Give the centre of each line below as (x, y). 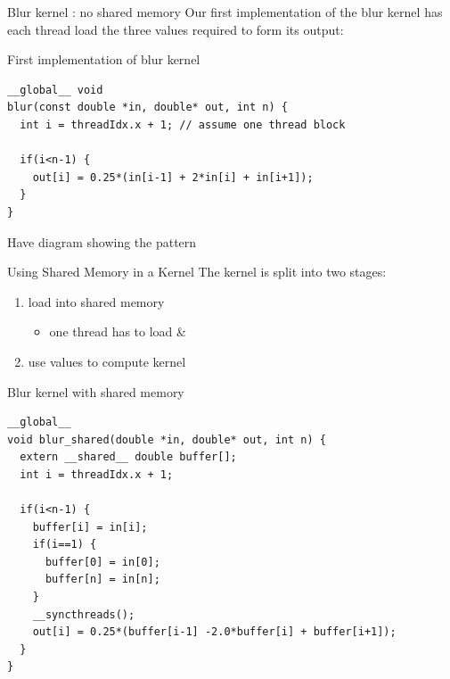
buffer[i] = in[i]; (90, 527)
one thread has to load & (118, 331)
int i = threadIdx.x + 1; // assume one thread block (183, 124)
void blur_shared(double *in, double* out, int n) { (167, 439)
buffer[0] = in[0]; (102, 562)
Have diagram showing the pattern (102, 241)
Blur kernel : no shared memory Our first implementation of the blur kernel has (225, 12)
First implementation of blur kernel (104, 59)
